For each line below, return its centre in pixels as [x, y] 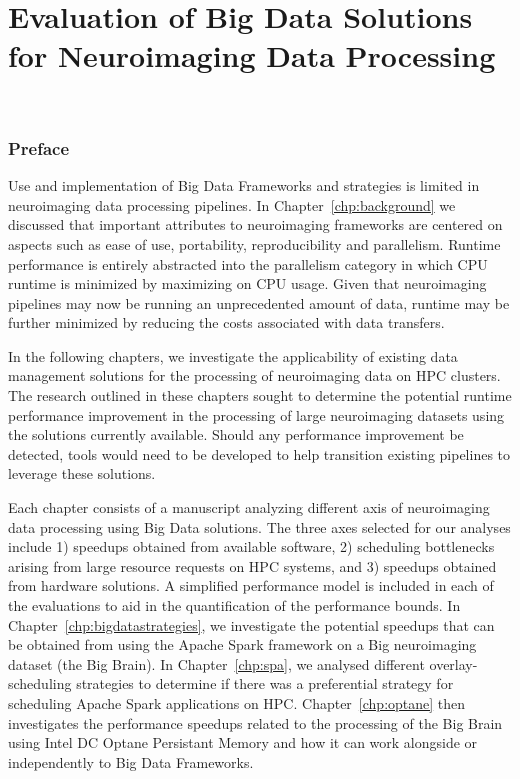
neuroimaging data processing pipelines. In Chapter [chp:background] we [232, 204]
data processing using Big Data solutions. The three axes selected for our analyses [259, 526]
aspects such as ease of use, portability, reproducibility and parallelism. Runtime [254, 243]
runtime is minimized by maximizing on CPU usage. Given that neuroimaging [247, 283]
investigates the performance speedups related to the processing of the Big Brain [255, 722]
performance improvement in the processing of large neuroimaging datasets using [256, 414]
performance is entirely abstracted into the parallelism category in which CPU [248, 263]
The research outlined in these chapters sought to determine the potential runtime [260, 395]
